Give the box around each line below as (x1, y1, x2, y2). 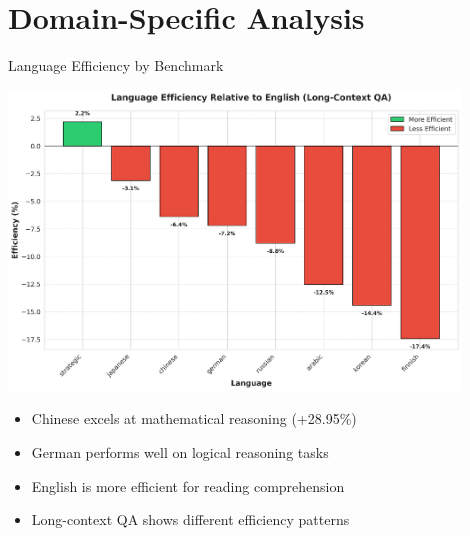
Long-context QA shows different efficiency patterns (31, 509, 350, 530)
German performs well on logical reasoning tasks (31, 441, 329, 462)
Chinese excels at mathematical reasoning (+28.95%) (31, 408, 357, 429)
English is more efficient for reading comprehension (31, 475, 345, 496)
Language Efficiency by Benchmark (8, 55, 224, 76)
